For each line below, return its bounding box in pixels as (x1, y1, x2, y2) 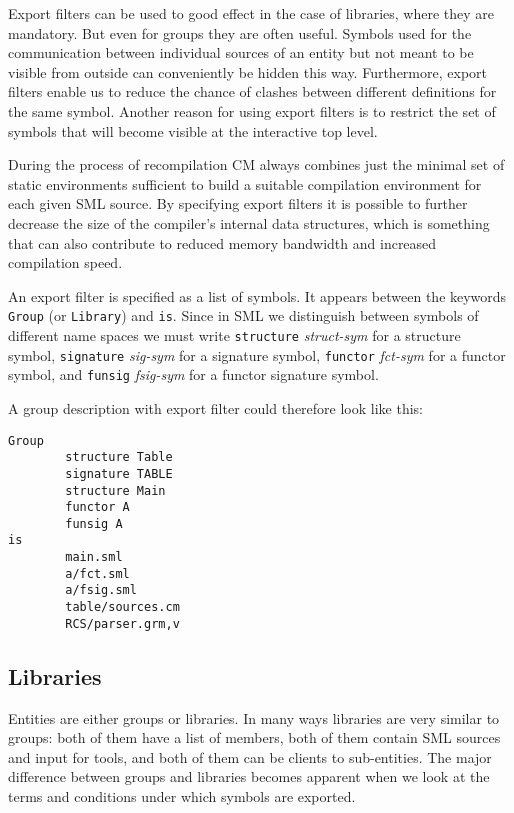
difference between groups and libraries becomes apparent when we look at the (8, 766, 490, 787)
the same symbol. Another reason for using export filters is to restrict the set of (8, 100, 496, 121)
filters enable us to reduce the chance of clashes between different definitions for (8, 81, 497, 102)
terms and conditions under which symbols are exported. (8, 785, 356, 806)
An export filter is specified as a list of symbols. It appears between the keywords (8, 285, 507, 306)
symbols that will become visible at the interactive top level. (8, 120, 378, 141)
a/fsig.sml (65, 583, 137, 598)
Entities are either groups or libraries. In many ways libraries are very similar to (8, 707, 500, 728)
